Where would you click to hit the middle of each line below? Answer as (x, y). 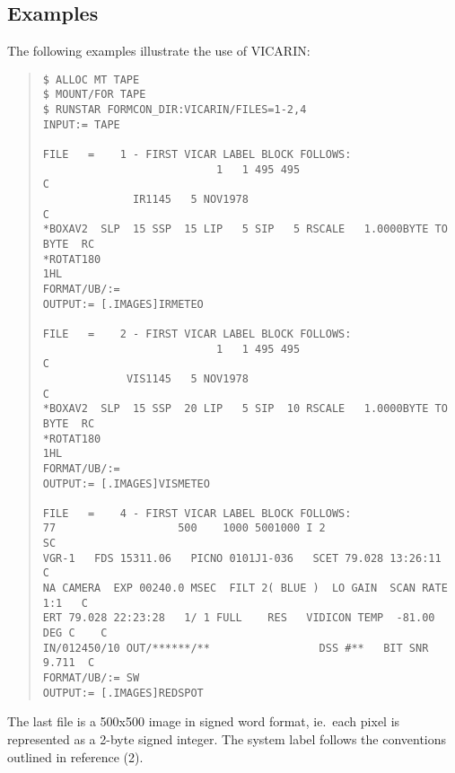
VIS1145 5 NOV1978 (187, 378)
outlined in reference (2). (75, 756)
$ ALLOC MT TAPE (91, 79)
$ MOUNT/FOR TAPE (94, 95)
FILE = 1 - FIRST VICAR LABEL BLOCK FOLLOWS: (197, 155)
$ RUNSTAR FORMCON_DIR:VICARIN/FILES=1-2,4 (175, 110)
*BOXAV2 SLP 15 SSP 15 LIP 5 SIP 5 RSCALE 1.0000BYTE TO (245, 229)
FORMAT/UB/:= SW (91, 678)
